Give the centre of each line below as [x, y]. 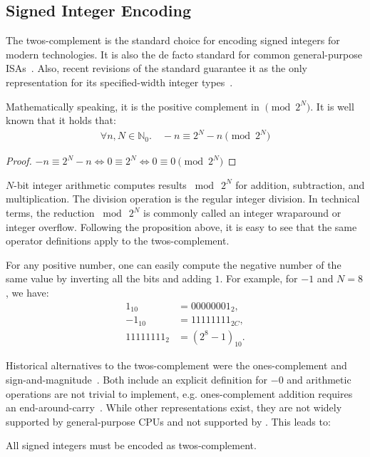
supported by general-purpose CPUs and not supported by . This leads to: [168, 421]
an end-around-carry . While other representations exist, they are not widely [174, 407]
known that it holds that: [61, 120]
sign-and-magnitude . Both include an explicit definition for [137, 380]
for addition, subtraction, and [300, 184]
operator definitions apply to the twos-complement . [118, 241]
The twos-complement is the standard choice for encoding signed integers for [173, 40]
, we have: [27, 293]
